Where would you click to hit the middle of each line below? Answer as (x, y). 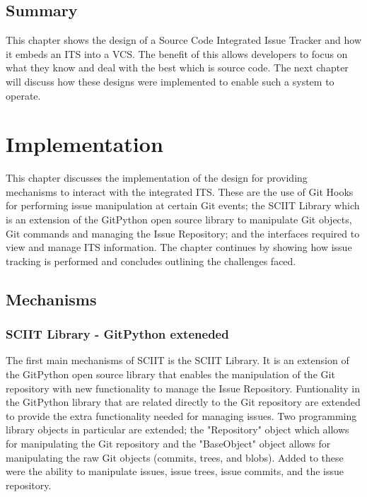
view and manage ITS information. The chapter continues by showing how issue (179, 247)
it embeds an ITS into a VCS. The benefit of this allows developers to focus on (177, 53)
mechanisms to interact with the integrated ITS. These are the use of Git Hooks (180, 191)
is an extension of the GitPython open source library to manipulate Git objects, (179, 220)
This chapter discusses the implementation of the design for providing (157, 178)
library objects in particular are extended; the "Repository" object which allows (177, 429)
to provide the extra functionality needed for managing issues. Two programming (181, 415)
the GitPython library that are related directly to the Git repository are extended (183, 402)
